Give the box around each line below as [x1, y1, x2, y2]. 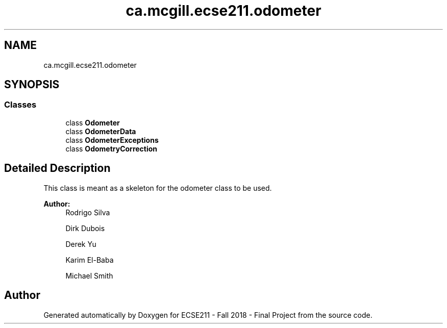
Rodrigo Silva [65, 208, 110, 217]
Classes [4, 99, 37, 110]
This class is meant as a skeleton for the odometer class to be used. [43, 183, 272, 192]
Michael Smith [65, 271, 113, 280]
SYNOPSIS [4, 78, 60, 91]
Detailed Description [4, 162, 111, 175]
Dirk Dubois [65, 223, 105, 233]
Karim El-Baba [65, 255, 114, 264]
